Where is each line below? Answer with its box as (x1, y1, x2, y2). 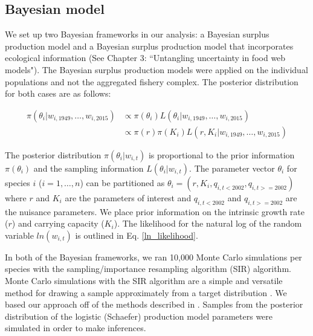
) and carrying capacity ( (11, 217, 105, 230)
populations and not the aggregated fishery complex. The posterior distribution (5, 75, 298, 88)
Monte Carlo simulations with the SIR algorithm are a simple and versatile (5, 274, 283, 286)
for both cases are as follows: (5, 87, 111, 100)
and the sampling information (33, 161, 144, 174)
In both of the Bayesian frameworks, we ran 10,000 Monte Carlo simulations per (5, 250, 302, 263)
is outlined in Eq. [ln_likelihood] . (75, 228, 198, 241)
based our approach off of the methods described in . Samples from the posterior (5, 298, 303, 311)
